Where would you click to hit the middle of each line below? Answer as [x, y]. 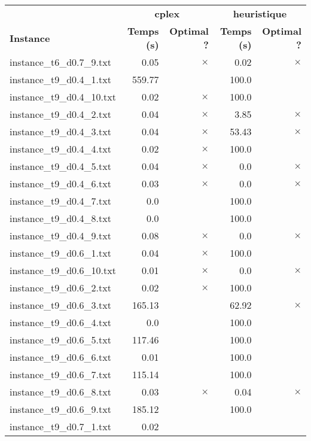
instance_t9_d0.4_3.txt [60, 131]
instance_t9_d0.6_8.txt [60, 392]
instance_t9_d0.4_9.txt [60, 235]
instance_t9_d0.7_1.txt [60, 426]
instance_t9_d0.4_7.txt [60, 201]
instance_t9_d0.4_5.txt [60, 166]
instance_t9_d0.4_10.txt [63, 97]
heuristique [260, 13]
